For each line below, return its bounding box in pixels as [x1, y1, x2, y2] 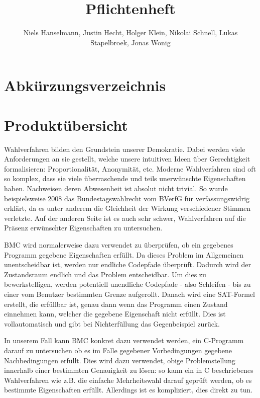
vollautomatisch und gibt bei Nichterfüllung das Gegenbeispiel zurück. [4, 318, 220, 329]
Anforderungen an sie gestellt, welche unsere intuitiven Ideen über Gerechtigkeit [4, 153, 250, 164]
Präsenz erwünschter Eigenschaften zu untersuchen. [4, 222, 163, 233]
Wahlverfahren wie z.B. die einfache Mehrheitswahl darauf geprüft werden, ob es [4, 374, 252, 385]
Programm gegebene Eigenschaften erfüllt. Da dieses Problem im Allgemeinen [4, 249, 244, 260]
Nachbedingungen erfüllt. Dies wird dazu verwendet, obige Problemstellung [4, 355, 235, 365]
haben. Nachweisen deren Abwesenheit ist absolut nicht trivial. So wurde [4, 183, 228, 193]
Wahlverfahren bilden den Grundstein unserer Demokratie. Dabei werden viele [4, 143, 245, 154]
